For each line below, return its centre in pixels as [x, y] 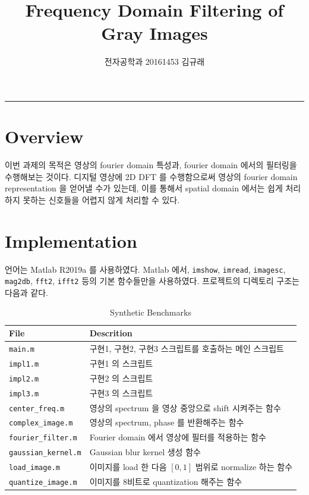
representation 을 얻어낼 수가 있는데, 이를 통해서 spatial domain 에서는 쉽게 [144, 188]
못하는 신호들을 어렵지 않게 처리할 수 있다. [101, 199]
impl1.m [24, 364]
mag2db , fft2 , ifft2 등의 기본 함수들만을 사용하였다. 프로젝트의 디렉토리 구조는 [152, 281]
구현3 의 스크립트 [121, 392]
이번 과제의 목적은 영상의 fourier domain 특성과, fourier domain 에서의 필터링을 [151, 165]
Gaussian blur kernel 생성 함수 [145, 452]
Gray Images [154, 33]
